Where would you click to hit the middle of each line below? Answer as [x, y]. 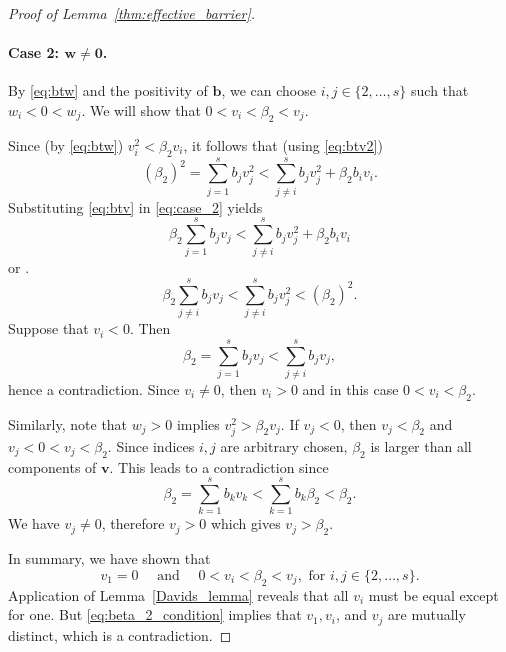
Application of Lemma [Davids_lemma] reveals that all [178, 594]
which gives [245, 523]
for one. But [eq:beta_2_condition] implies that [155, 614]
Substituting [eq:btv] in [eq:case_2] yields [135, 206]
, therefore [133, 523]
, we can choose [268, 90]
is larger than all [421, 445]
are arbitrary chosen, [284, 445]
